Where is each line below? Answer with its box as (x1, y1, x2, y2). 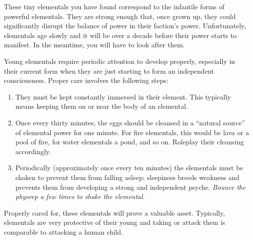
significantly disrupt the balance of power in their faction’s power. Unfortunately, (4, 20, 246, 31)
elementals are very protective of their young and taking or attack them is (4, 217, 225, 227)
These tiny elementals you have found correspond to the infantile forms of (4, 1, 225, 11)
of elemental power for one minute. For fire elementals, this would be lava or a (15, 127, 249, 137)
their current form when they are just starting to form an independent (4, 65, 214, 76)
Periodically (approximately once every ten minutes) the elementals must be (15, 162, 243, 173)
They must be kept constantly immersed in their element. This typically (15, 91, 231, 101)
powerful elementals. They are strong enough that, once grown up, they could (4, 11, 236, 21)
